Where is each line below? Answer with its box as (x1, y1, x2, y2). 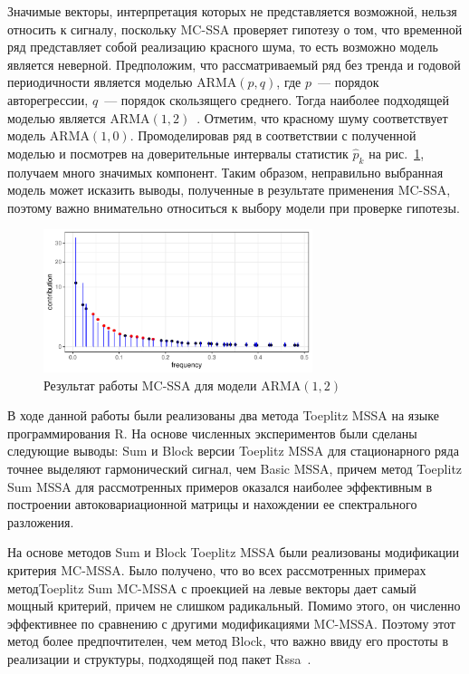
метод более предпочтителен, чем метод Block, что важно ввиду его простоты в (7, 631, 449, 650)
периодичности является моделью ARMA (7, 72, 237, 91)
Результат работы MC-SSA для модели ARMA (43, 375, 301, 394)
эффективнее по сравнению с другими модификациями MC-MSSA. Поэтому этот (7, 613, 455, 632)
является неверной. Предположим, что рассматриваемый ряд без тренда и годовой (7, 54, 461, 73)
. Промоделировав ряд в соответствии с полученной (129, 126, 416, 145)
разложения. (7, 512, 74, 531)
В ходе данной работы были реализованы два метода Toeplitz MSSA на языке (7, 406, 439, 425)
